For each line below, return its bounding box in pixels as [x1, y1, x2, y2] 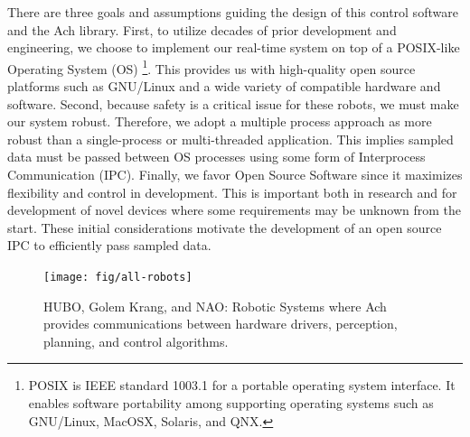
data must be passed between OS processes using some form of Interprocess [7, 147, 426, 166]
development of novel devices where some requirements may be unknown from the [7, 200, 461, 219]
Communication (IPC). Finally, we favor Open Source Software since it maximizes [7, 165, 463, 183]
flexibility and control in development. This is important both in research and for [7, 182, 457, 201]
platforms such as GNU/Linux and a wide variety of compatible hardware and [7, 77, 441, 96]
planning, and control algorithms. [43, 331, 229, 350]
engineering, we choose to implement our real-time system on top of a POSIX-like [7, 38, 460, 57]
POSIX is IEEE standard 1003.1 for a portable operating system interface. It [28, 376, 456, 395]
